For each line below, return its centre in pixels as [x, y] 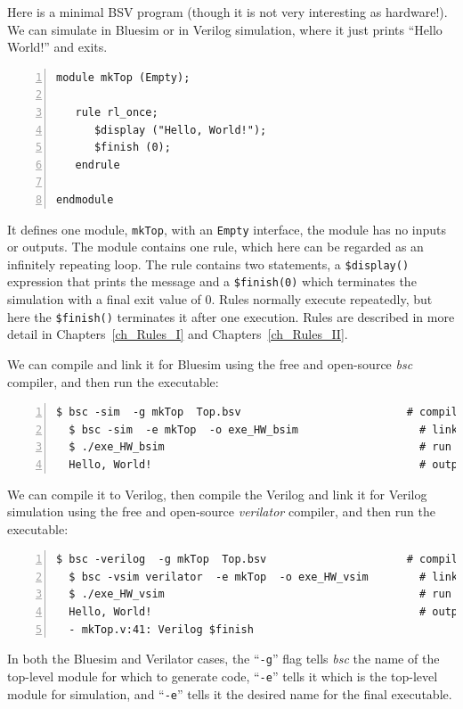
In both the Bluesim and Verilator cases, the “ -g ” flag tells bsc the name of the [223, 659]
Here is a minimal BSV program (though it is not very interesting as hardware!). [227, 12]
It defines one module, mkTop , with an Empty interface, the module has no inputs [227, 229]
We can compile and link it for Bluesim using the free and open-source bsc [210, 363]
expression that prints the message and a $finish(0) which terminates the [212, 281]
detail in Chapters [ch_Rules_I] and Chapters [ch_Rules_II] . [178, 334]
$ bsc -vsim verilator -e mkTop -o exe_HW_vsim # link [264, 577]
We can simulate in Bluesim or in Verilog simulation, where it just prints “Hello [225, 29]
